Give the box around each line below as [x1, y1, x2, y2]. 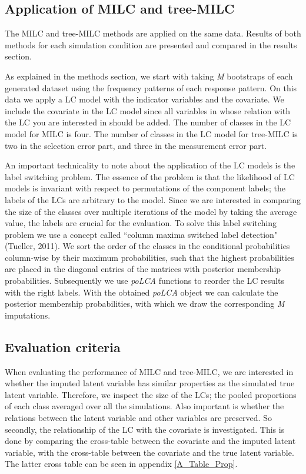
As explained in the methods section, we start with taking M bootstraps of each [5, 69, 293, 82]
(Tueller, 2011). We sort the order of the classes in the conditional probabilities [5, 240, 290, 252]
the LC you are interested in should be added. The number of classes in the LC [5, 116, 291, 128]
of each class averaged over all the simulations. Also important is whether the [5, 400, 284, 412]
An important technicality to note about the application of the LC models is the [5, 159, 295, 171]
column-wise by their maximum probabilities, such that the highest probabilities [5, 251, 294, 263]
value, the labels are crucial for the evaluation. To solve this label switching [5, 217, 277, 229]
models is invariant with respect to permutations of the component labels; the [5, 182, 285, 194]
